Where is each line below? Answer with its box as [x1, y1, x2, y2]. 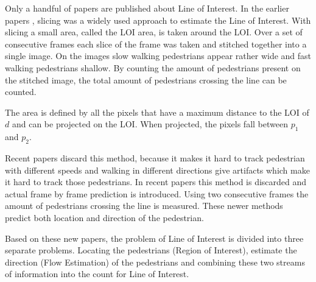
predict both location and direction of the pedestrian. [5, 211, 204, 224]
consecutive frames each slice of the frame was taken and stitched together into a [5, 37, 307, 50]
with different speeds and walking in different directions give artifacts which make [5, 163, 310, 176]
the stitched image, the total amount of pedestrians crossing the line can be [5, 73, 287, 86]
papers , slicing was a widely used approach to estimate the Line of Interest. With [5, 13, 311, 26]
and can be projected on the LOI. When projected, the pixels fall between [12, 118, 288, 130]
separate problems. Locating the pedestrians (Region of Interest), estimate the [5, 244, 297, 256]
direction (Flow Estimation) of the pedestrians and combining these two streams [5, 255, 305, 268]
